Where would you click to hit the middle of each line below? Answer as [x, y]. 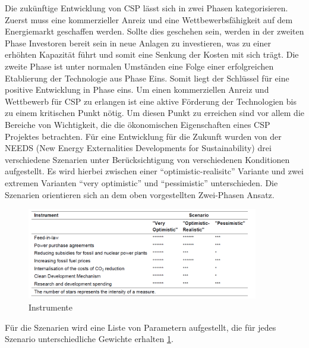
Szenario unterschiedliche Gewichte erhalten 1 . [89, 339]
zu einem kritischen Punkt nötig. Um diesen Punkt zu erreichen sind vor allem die [154, 113]
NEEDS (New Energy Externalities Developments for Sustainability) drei [138, 148]
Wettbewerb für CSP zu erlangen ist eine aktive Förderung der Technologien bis [151, 101]
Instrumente [51, 307]
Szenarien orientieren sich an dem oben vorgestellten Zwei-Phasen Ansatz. [140, 194]
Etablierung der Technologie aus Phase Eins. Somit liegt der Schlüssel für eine [147, 78]
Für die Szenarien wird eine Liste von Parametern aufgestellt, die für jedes [141, 327]
